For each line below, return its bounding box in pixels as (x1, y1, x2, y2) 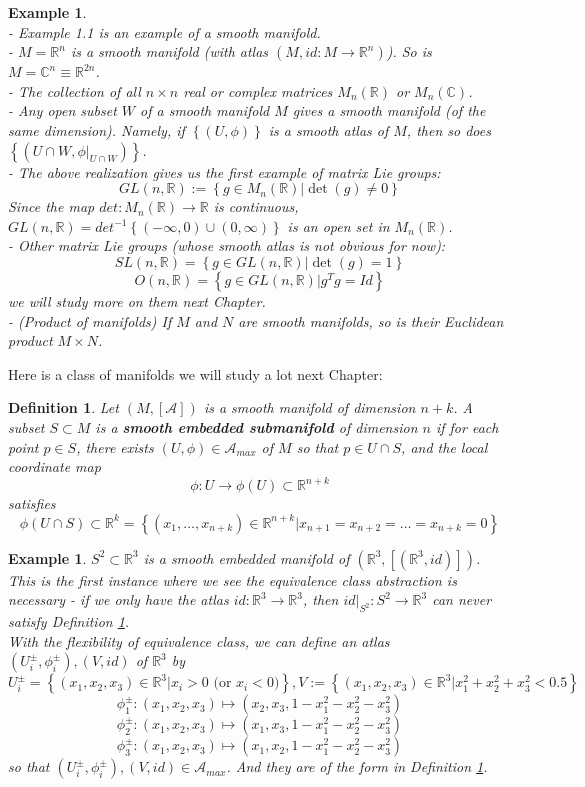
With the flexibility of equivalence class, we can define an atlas (8, 630, 390, 651)
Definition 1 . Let (8, 397, 119, 418)
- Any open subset (8, 100, 117, 121)
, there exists (76, 436, 154, 457)
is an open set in (287, 215, 390, 236)
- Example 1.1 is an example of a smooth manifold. (8, 21, 321, 42)
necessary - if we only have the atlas (8, 589, 229, 610)
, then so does (406, 119, 491, 140)
